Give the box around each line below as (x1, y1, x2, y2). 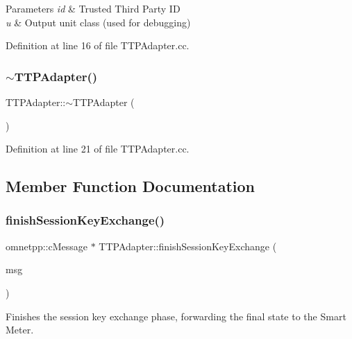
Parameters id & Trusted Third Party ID (6, 1, 181, 15)
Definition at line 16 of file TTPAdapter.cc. (6, 38, 190, 53)
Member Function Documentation (6, 175, 255, 197)
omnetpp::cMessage (6, 238, 87, 253)
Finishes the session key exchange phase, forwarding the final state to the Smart (6, 308, 346, 323)
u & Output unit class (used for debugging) (6, 15, 191, 29)
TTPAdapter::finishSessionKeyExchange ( (99, 238, 277, 253)
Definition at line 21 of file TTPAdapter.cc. (6, 141, 190, 156)
